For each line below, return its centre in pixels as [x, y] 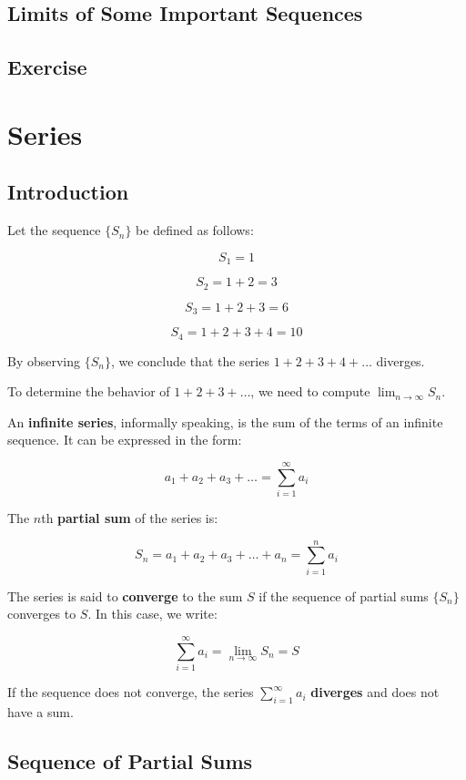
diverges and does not [375, 692]
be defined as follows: [195, 230]
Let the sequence [54, 230]
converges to [42, 614]
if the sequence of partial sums [344, 595]
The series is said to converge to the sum [125, 595]
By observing [44, 360]
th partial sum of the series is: [130, 518]
